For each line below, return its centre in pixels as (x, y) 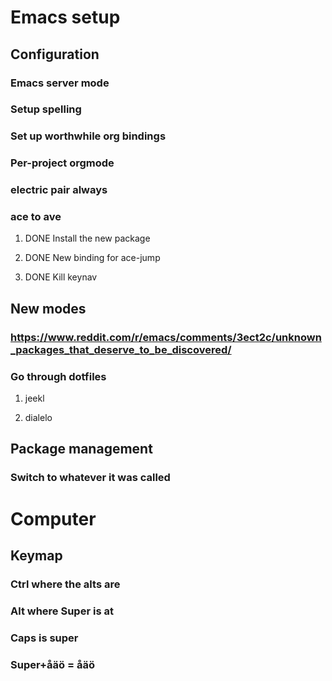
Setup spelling (46, 109)
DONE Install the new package (87, 238)
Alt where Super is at (62, 611)
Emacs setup (65, 17)
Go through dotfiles (58, 376)
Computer (53, 518)
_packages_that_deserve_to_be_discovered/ (121, 349)
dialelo (38, 418)
